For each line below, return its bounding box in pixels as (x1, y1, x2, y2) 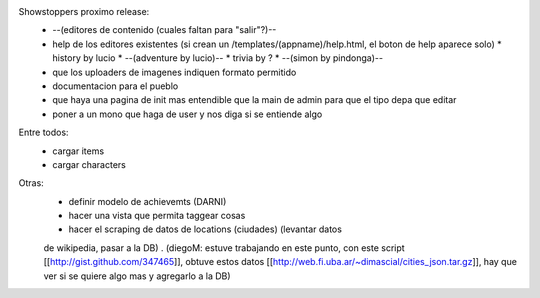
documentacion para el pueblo (52, 80, 179, 92)
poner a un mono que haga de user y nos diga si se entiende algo (52, 108, 323, 120)
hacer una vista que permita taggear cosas (68, 210, 246, 222)
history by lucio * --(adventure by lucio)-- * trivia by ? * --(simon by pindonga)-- (52, 52, 384, 64)
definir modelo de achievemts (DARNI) (68, 195, 227, 207)
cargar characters (52, 158, 127, 170)
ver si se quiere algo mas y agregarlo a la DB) (43, 270, 231, 282)
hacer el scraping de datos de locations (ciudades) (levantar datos (68, 223, 342, 235)
